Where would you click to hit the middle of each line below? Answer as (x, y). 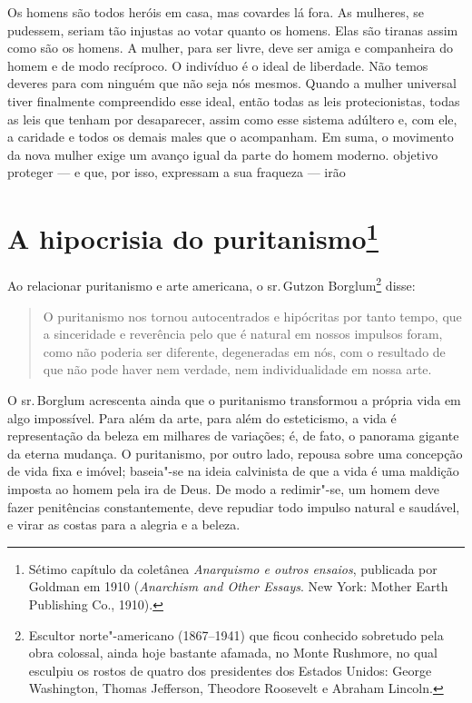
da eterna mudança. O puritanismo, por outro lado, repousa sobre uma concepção (235, 453)
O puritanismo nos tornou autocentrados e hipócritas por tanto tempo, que (252, 316)
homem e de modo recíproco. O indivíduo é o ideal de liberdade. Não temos (218, 65)
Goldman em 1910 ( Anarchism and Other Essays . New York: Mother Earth (238, 586)
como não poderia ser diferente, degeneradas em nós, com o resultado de (244, 351)
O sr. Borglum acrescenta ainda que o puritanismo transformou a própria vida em (234, 400)
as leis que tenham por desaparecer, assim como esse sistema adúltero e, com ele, (232, 119)
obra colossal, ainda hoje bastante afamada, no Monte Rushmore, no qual (233, 653)
